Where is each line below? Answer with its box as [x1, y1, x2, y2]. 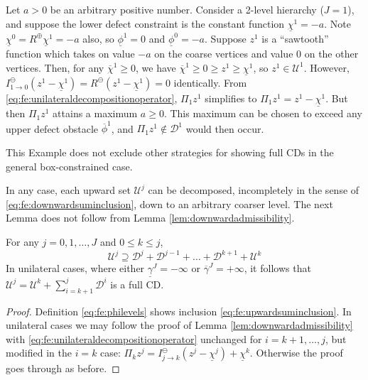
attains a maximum [53, 106, 138, 121]
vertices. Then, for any [6, 60, 104, 75]
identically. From [173, 75, 247, 89]
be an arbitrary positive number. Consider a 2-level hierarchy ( [50, 2, 324, 16]
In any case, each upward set [6, 183, 131, 197]
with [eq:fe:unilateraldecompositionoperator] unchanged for [6, 331, 262, 346]
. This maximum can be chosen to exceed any [163, 106, 362, 121]
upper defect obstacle [6, 121, 99, 136]
